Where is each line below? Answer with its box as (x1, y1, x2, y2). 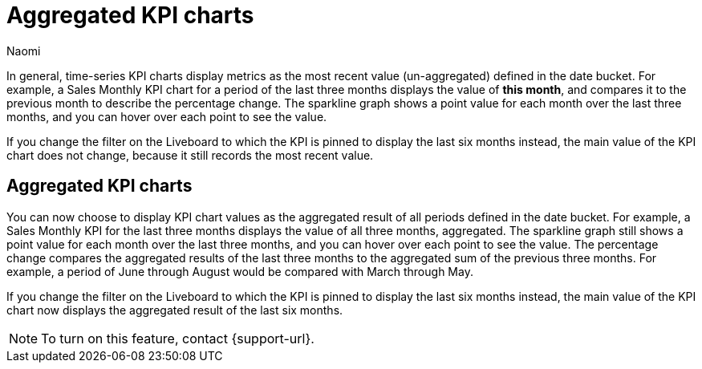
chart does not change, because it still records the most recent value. (6, 148, 374, 162)
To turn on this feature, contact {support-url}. (41, 330, 314, 347)
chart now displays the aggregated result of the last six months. (6, 302, 343, 317)
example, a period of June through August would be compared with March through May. (6, 264, 473, 278)
